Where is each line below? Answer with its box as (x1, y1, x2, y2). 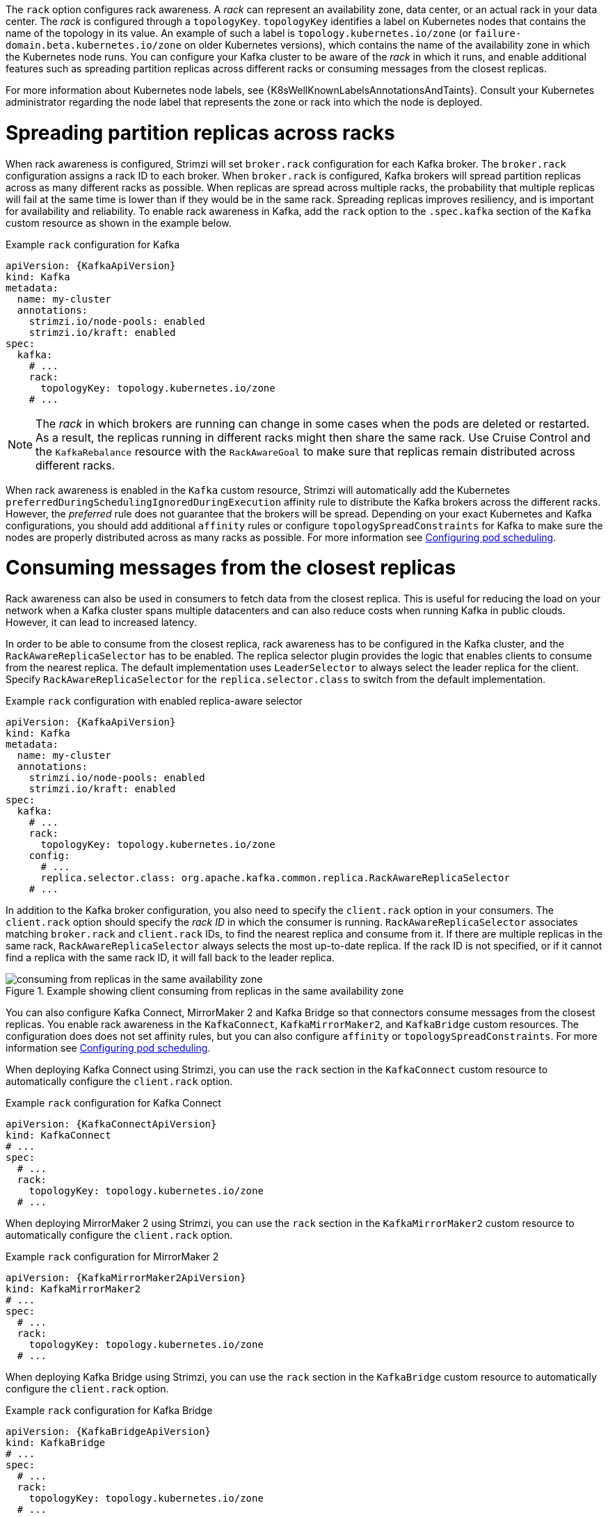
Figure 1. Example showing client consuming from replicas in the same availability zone (6, 985, 404, 997)
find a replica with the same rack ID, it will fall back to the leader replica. (6, 952, 335, 963)
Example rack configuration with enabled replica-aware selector (6, 695, 303, 707)
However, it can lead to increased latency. (6, 616, 197, 628)
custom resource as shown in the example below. (6, 216, 232, 229)
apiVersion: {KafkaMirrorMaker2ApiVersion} (6, 1272, 246, 1283)
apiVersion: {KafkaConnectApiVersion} (6, 1118, 217, 1130)
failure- (474, 28, 522, 39)
